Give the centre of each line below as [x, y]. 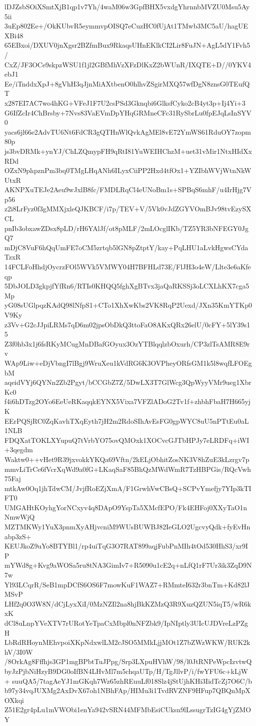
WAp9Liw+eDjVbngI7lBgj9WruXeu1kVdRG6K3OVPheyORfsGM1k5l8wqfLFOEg [128, 363]
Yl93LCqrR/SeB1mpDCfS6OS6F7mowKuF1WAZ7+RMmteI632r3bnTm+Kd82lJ [127, 584]
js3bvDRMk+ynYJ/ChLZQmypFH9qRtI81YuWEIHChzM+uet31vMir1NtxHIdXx [128, 151]
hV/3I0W [19, 652]
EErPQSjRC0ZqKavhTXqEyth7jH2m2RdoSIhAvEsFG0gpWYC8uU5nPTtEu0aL [127, 421]
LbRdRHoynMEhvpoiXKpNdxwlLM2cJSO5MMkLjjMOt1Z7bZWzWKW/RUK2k [128, 642]
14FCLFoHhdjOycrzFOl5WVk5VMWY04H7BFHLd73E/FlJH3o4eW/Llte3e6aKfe [128, 267]
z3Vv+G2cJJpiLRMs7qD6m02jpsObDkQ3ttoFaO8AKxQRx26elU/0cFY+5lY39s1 [127, 324]
